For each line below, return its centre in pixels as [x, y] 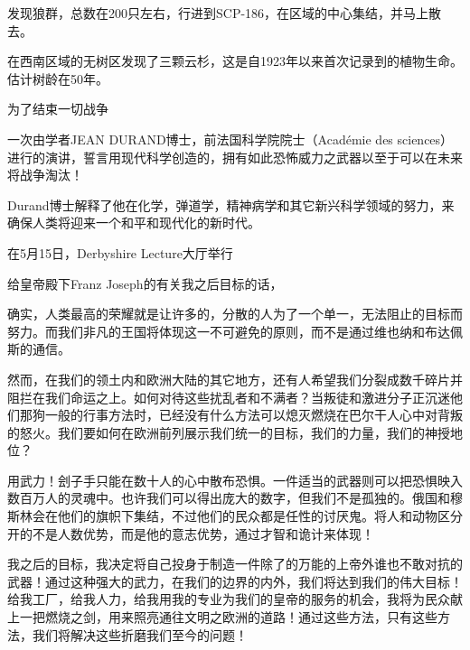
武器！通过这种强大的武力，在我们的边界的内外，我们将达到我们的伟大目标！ [235, 581]
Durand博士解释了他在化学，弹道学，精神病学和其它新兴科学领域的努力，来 [231, 204]
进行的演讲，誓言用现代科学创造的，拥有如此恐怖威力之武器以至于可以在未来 [235, 157]
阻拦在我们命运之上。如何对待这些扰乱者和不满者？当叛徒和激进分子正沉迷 [229, 397]
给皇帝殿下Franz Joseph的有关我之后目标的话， [145, 283]
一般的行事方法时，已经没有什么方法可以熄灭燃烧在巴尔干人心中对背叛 [254, 415]
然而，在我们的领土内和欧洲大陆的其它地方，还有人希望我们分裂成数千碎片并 [235, 379]
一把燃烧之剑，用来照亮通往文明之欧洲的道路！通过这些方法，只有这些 [228, 617]
